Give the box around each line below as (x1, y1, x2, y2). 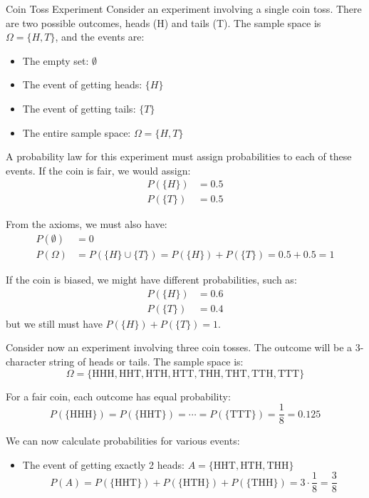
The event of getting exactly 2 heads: (22, 457, 184, 472)
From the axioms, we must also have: (6, 217, 167, 232)
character (6, 353, 46, 368)
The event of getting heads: (22, 77, 142, 92)
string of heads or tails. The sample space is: (49, 353, 244, 368)
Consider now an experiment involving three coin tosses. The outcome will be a (6, 340, 353, 355)
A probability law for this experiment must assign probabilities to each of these (6, 149, 352, 164)
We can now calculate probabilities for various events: (6, 433, 240, 448)
